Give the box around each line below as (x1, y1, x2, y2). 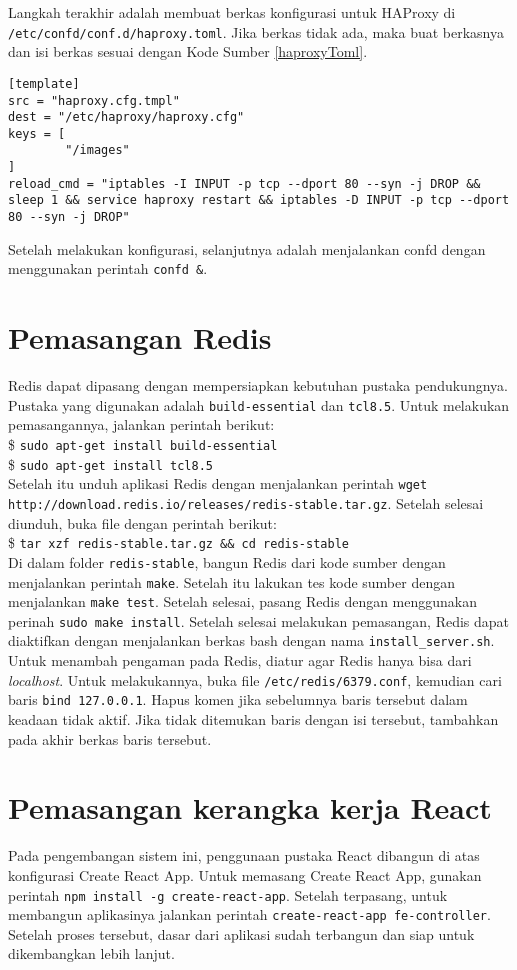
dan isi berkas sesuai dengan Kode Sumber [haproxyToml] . (8, 41, 368, 62)
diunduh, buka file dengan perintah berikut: (8, 512, 277, 533)
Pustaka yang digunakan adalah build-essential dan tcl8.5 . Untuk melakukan (8, 394, 510, 415)
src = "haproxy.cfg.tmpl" (8, 93, 180, 108)
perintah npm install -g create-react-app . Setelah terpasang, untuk (8, 884, 448, 905)
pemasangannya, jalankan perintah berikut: (8, 414, 275, 435)
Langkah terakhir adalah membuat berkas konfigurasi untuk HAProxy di (8, 2, 456, 22)
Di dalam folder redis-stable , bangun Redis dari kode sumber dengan (8, 551, 446, 572)
